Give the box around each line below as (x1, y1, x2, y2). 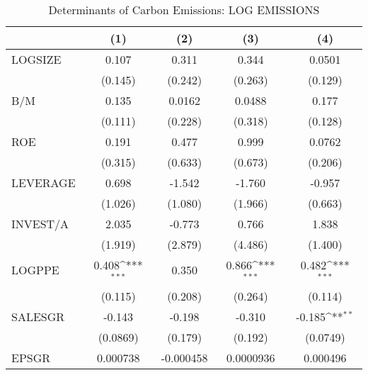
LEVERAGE (11, 174, 76, 191)
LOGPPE (11, 262, 59, 279)
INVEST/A (11, 216, 69, 232)
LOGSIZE (11, 51, 62, 67)
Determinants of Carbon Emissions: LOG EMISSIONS (48, 1, 320, 18)
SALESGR (11, 308, 65, 325)
